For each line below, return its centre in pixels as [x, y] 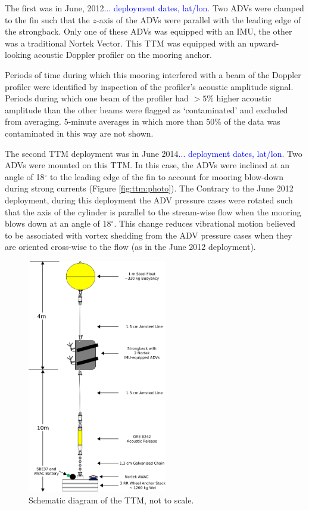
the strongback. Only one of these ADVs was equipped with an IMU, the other [149, 31]
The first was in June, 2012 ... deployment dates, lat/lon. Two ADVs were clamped [154, 8]
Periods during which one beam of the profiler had [97, 98]
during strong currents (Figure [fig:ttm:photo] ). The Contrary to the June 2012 [149, 188]
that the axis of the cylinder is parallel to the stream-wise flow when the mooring [153, 211]
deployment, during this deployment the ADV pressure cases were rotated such [149, 200]
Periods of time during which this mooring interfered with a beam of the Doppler [153, 74]
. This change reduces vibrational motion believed [205, 223]
